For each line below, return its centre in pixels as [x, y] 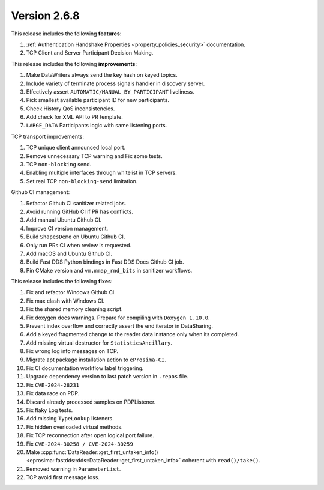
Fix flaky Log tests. [49, 410]
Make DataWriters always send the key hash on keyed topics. [102, 75]
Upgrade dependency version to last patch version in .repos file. [107, 377]
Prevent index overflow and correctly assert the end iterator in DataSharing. [119, 326]
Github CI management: [40, 192]
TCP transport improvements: [47, 136]
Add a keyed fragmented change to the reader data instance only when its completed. [133, 334]
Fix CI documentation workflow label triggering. [85, 368]
